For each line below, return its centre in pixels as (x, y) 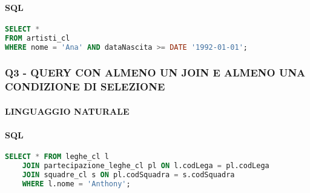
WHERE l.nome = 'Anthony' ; (76, 184)
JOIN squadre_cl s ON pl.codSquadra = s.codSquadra (128, 174)
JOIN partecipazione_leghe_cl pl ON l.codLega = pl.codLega (146, 166)
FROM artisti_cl (38, 38)
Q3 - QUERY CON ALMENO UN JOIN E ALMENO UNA (155, 73)
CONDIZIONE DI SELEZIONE (85, 86)
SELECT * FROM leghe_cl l (57, 157)
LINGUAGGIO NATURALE (67, 111)
